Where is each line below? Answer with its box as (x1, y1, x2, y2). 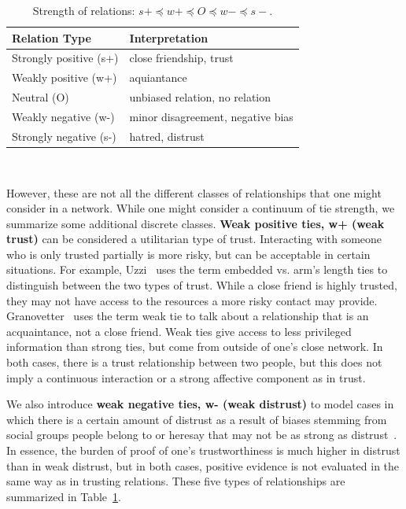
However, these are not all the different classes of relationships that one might (6, 184, 382, 201)
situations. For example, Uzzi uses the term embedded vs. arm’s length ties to (6, 261, 388, 278)
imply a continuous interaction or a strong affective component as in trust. (6, 369, 366, 385)
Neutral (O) (12, 89, 69, 105)
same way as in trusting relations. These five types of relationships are (6, 473, 345, 489)
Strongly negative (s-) (12, 127, 116, 144)
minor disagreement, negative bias (129, 108, 293, 124)
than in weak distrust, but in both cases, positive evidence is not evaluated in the (6, 457, 400, 474)
